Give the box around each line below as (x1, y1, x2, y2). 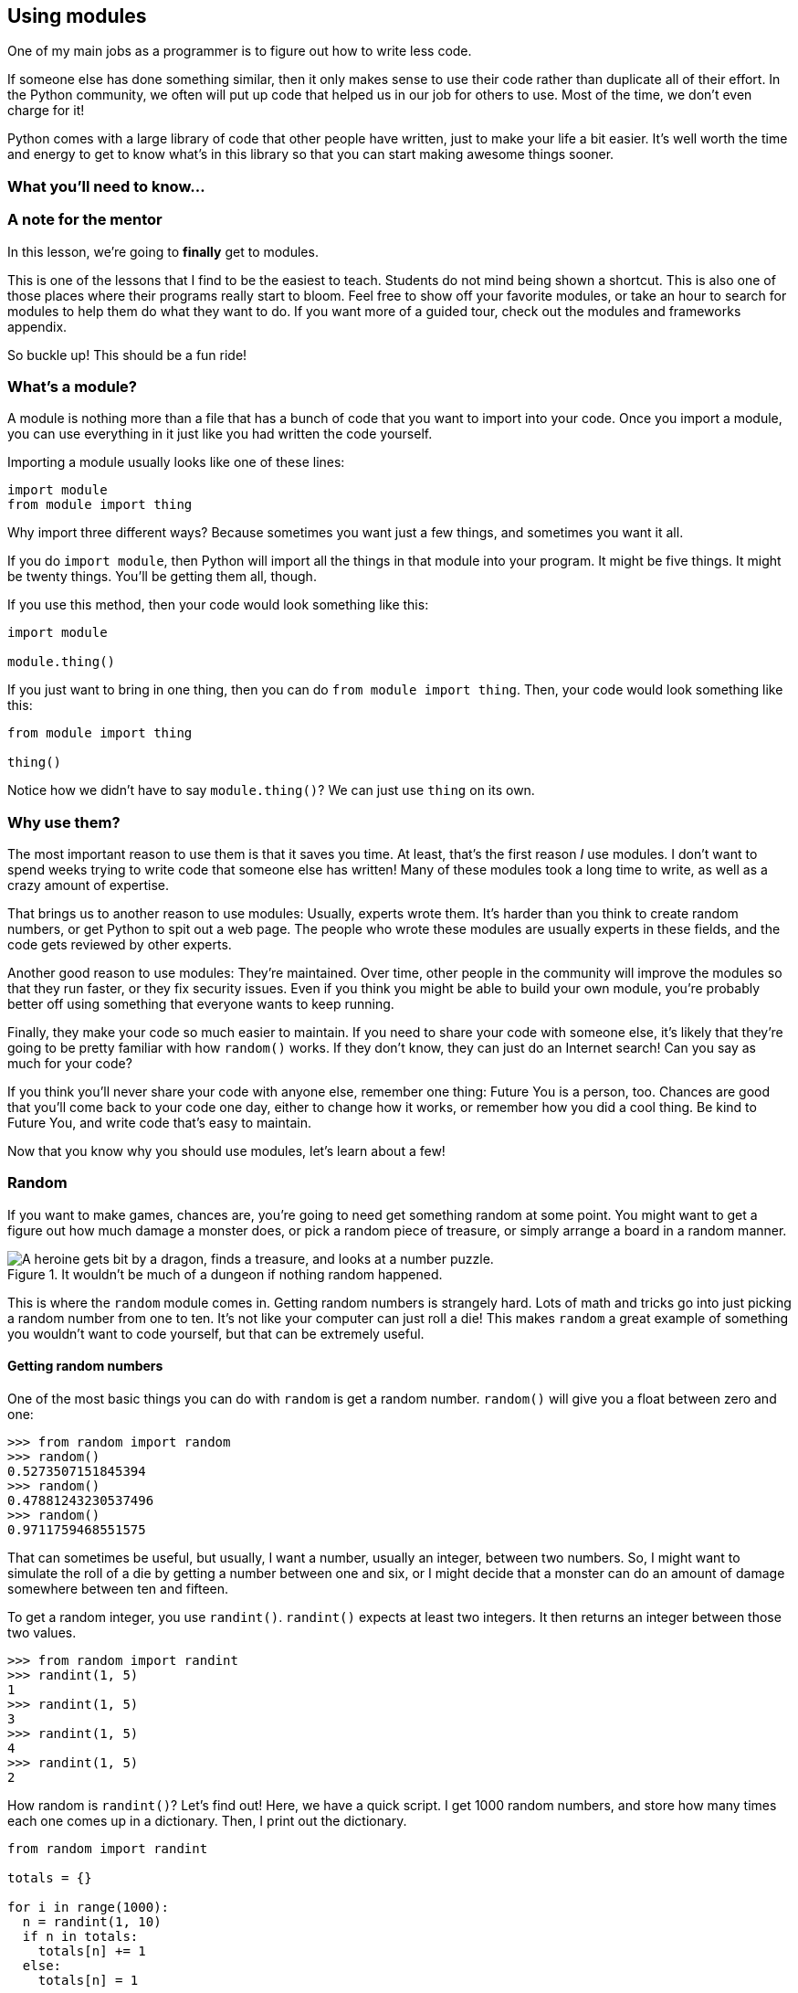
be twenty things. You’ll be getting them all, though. (7, 568, 317, 585)
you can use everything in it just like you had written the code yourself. (7, 426, 433, 442)
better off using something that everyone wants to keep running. (7, 996, 394, 1012)
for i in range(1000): (7, 1900, 170, 1915)
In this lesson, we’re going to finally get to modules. (7, 243, 319, 260)
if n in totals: (22, 1929, 139, 1945)
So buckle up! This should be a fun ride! (7, 346, 247, 363)
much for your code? (7, 1055, 132, 1072)
